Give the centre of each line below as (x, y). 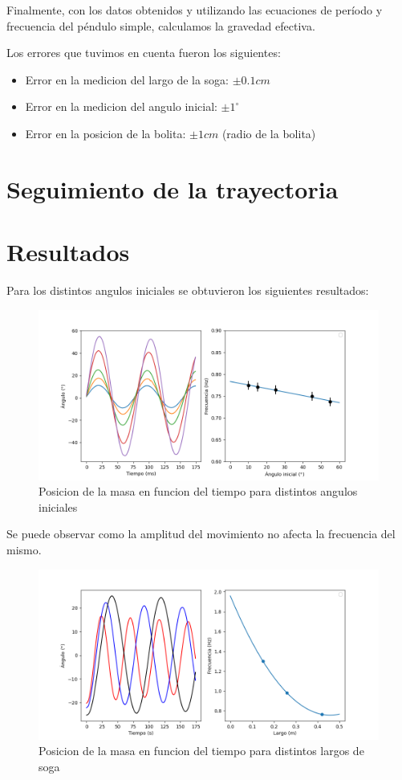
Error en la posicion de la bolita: (106, 133)
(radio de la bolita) (269, 133)
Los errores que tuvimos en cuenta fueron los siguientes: (144, 53)
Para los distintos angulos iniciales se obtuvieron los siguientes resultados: (188, 290)
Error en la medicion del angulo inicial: (121, 106)
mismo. (24, 550)
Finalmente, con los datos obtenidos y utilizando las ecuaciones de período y (195, 10)
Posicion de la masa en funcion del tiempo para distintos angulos (198, 491)
